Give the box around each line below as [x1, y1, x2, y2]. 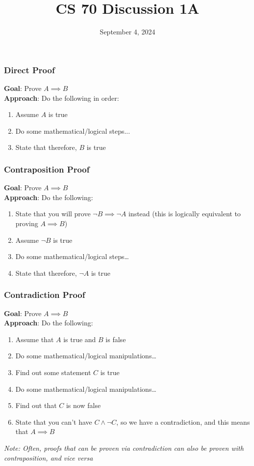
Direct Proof [4, 63, 55, 76]
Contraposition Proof [4, 163, 90, 175]
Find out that [15, 400, 57, 410]
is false [105, 334, 126, 344]
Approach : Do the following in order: [4, 92, 119, 103]
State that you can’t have [15, 416, 92, 427]
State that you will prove [15, 208, 91, 219]
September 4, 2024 [100, 27, 155, 37]
